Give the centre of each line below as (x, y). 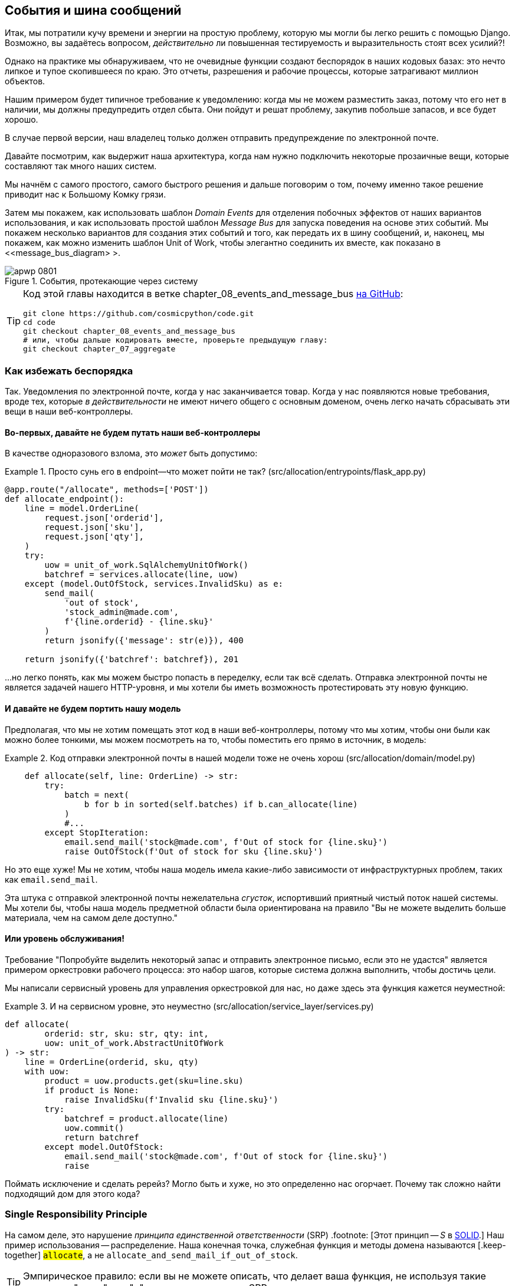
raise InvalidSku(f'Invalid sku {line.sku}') (171, 1099)
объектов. (25, 81)
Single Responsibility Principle (76, 1214)
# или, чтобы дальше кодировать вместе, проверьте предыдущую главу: (176, 340)
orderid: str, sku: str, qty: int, (127, 1033)
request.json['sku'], (94, 527)
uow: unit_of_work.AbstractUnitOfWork (134, 1043)
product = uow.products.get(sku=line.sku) (144, 1081)
